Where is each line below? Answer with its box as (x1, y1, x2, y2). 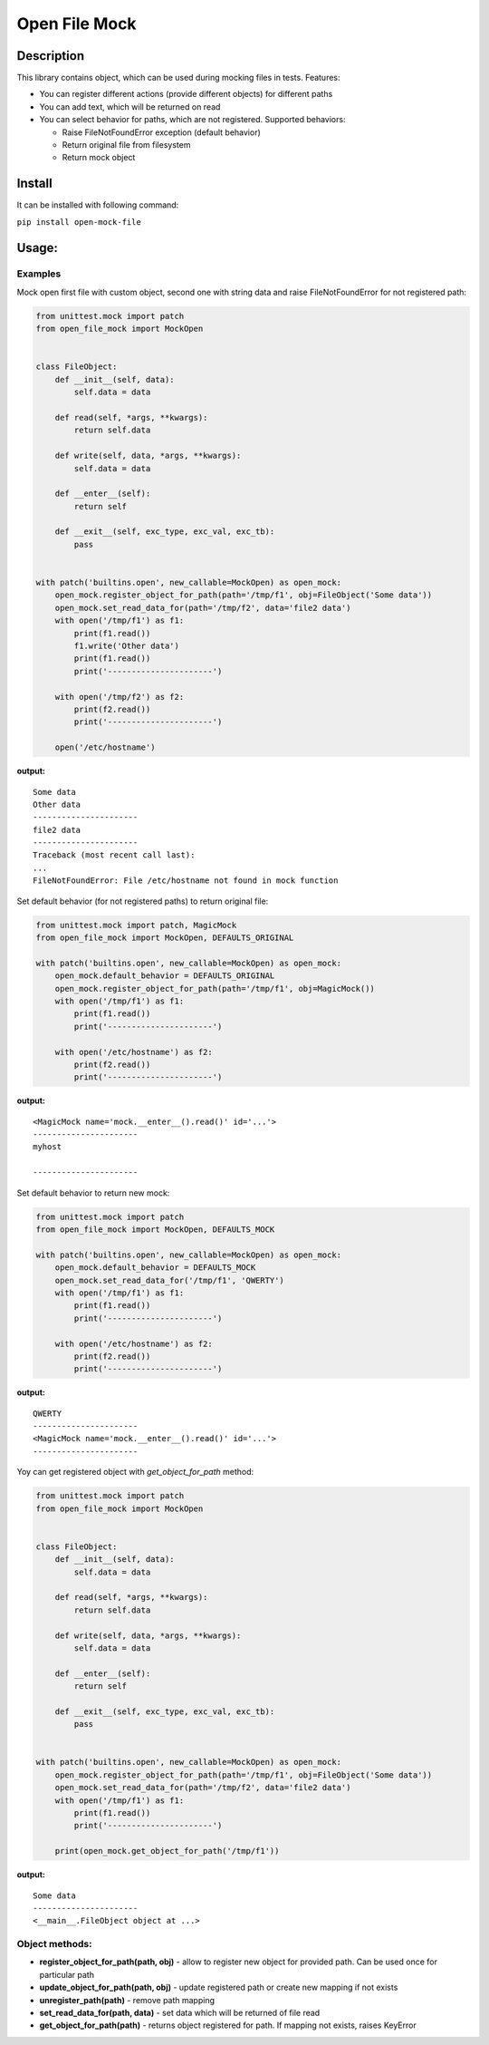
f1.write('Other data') (73, 641, 180, 651)
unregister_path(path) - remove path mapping (39, 1994, 216, 2005)
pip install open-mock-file (16, 217, 142, 227)
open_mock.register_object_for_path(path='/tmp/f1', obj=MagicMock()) (54, 984, 376, 993)
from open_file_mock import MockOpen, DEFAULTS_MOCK (35, 1225, 275, 1235)
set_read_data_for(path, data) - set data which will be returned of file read (39, 2008, 321, 2019)
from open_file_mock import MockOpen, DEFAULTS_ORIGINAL (35, 933, 294, 943)
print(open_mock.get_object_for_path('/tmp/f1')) (54, 1846, 280, 1856)
